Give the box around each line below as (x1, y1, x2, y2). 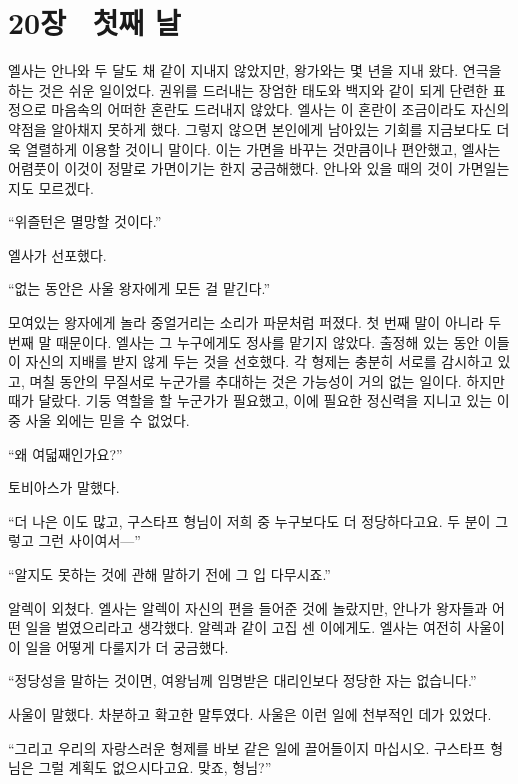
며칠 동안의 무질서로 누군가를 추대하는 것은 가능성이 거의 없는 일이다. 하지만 (29, 370, 505, 391)
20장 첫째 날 (8, 2, 181, 43)
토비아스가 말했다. (8, 477, 120, 498)
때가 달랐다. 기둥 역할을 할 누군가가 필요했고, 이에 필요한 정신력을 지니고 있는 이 (8, 390, 510, 411)
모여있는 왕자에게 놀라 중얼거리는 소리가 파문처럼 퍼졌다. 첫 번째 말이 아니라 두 (8, 312, 502, 333)
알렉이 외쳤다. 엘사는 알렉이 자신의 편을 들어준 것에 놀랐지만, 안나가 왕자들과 (8, 597, 488, 618)
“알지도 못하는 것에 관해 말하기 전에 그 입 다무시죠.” (8, 564, 331, 584)
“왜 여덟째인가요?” (8, 443, 123, 464)
